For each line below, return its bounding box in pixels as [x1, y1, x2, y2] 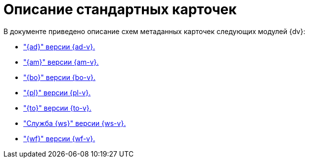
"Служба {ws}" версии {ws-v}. [23, 119, 126, 127]
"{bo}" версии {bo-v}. [23, 73, 96, 81]
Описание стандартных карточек [3, 1, 237, 18]
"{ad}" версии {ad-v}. [23, 42, 95, 51]
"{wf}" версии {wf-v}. [23, 134, 95, 143]
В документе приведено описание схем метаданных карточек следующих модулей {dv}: [3, 27, 306, 36]
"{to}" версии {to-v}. [23, 103, 91, 112]
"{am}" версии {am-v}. [23, 57, 99, 66]
